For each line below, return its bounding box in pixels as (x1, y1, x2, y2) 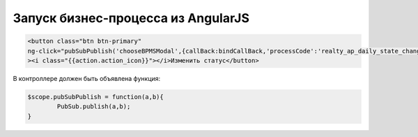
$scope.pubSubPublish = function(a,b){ (27, 93, 164, 100)
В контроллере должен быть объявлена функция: (13, 74, 161, 82)
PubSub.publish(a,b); (56, 102, 131, 111)
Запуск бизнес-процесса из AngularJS (13, 10, 250, 26)
